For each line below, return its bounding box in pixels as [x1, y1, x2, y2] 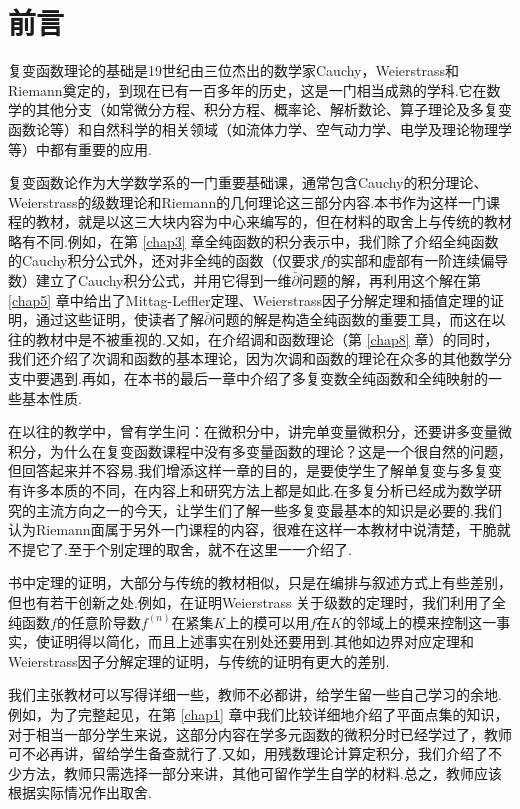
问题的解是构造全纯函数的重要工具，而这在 [211, 309, 492, 330]
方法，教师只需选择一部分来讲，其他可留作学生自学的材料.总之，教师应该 [21, 762, 502, 783]
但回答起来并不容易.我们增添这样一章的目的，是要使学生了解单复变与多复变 [8, 460, 502, 481]
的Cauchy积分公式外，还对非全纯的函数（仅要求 [8, 250, 320, 271]
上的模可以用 [225, 611, 310, 632]
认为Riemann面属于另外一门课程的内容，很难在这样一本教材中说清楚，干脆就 [8, 519, 511, 540]
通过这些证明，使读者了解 [35, 309, 204, 330]
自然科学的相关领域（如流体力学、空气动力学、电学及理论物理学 [91, 118, 512, 139]
